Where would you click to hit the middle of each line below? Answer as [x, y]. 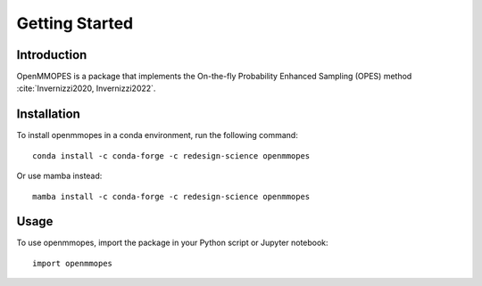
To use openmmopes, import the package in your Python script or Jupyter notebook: [173, 243]
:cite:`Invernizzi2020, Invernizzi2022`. [86, 88]
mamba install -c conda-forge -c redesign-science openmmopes [171, 196]
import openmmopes [73, 263]
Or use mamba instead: [59, 176]
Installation [48, 114]
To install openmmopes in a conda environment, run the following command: [157, 135]
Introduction [52, 55]
